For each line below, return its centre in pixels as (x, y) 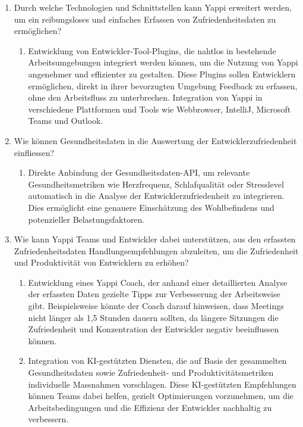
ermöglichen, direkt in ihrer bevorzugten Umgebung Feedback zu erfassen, (163, 85)
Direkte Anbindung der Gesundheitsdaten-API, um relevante (139, 172)
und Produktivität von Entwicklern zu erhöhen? (101, 262)
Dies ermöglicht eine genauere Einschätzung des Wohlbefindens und (151, 207)
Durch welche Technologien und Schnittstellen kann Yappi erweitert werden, (153, 7)
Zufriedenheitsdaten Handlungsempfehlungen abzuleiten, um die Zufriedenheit (156, 250)
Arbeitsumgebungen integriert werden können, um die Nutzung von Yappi (163, 62)
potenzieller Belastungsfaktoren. (86, 219)
